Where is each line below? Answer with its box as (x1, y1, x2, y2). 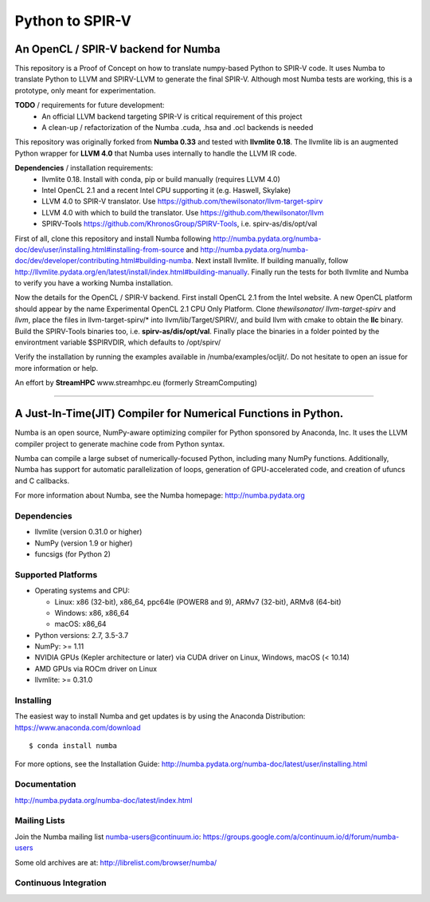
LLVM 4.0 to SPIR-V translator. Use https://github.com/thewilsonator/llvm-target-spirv (41, 196, 323, 207)
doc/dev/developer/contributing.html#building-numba (14, 256, 192, 266)
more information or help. (14, 363, 99, 372)
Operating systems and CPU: (34, 586, 131, 596)
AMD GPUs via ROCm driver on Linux (34, 664, 158, 673)
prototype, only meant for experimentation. (14, 85, 156, 95)
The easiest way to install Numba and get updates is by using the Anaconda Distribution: (14, 711, 306, 721)
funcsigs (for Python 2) (34, 549, 111, 558)
